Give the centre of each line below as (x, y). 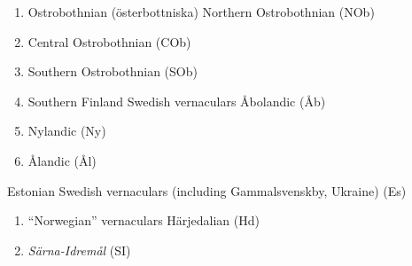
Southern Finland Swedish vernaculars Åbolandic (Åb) (177, 101)
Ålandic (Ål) (62, 160)
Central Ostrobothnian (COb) (109, 41)
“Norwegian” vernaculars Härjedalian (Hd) (144, 220)
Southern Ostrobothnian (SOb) (113, 71)
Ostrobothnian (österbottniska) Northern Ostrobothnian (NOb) (201, 12)
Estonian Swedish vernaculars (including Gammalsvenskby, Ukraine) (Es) (207, 190)
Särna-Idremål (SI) (79, 250)
